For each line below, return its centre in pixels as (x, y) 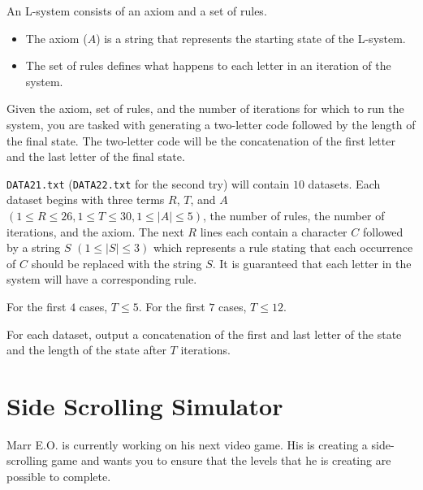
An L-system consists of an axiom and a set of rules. (137, 11)
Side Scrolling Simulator (145, 405)
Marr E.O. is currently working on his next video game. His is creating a (187, 444)
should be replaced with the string (117, 263)
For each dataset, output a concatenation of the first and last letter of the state (204, 334)
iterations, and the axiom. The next (95, 231)
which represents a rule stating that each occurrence (283, 247)
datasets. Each (344, 183)
